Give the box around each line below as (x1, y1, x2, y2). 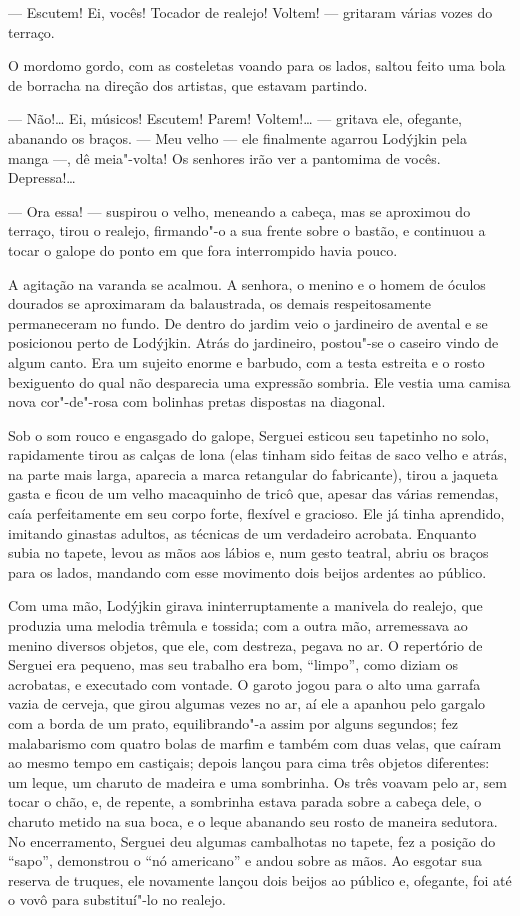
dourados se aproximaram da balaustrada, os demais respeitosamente (8, 293, 432, 314)
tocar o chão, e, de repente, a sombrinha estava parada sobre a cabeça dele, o (8, 791, 482, 812)
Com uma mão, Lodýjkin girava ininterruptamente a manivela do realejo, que (8, 595, 483, 616)
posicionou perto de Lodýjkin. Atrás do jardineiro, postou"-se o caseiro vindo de (8, 332, 499, 353)
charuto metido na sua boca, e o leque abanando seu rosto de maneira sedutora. (8, 810, 498, 831)
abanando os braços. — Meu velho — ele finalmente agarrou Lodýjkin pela (8, 127, 467, 148)
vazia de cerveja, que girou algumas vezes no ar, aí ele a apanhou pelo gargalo (8, 693, 486, 714)
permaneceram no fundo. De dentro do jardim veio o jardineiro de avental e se (8, 312, 488, 333)
